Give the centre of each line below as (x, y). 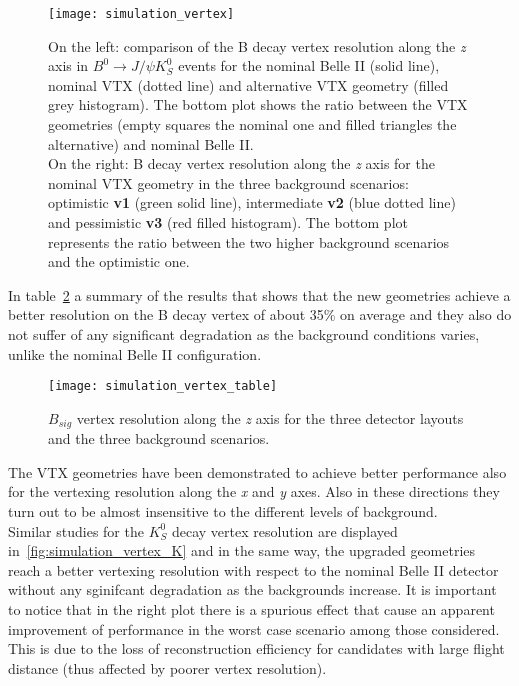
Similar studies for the (76, 530)
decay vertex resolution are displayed (284, 530)
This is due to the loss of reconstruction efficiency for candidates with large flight (256, 648)
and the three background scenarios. (159, 438)
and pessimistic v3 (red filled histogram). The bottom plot (228, 222)
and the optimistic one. (119, 261)
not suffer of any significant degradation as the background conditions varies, (244, 333)
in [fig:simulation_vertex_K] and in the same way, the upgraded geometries (242, 550)
